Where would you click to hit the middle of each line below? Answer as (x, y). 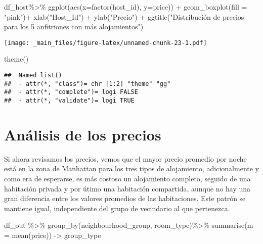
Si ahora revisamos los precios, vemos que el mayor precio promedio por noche (125, 158)
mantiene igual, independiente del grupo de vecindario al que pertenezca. (117, 208)
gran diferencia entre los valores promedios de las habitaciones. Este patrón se (125, 198)
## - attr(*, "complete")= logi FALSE (71, 92)
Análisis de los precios (83, 134)
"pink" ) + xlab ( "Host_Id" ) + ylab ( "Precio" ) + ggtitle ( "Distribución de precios (124, 16)
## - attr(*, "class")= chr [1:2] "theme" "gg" (87, 84)
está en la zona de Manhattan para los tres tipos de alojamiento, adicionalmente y (131, 168)
